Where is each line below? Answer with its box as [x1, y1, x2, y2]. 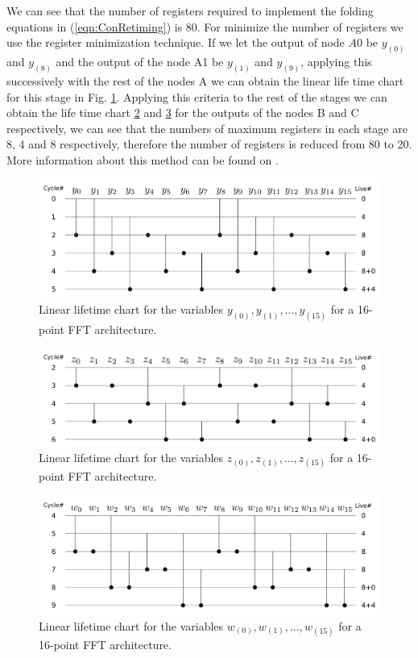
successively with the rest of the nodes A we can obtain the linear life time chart [6, 72, 404, 89]
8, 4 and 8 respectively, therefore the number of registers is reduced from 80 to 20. [6, 135, 412, 152]
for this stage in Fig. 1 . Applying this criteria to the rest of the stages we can [6, 88, 387, 105]
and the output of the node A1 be [56, 53, 224, 70]
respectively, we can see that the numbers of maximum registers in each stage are [6, 119, 408, 136]
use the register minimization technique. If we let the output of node [6, 34, 345, 51]
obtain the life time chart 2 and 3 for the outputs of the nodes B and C [6, 104, 359, 121]
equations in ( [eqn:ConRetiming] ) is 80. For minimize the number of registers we [6, 18, 404, 35]
